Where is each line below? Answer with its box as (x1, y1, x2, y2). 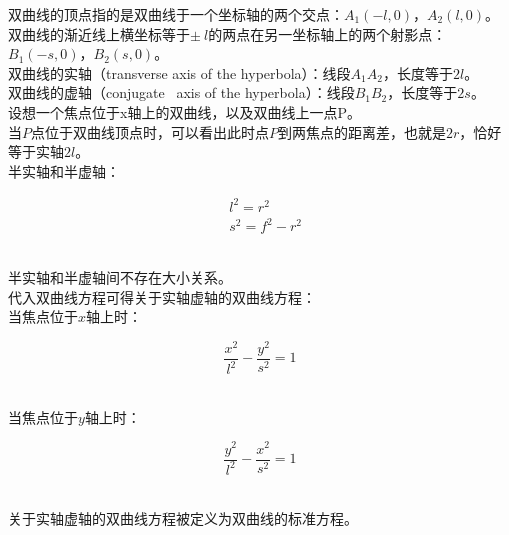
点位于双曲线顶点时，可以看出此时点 (31, 121, 269, 142)
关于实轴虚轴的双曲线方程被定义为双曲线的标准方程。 (8, 507, 358, 528)
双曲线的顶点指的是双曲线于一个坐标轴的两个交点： (8, 4, 344, 24)
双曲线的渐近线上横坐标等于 (8, 23, 190, 44)
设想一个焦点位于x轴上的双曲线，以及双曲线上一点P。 (8, 101, 361, 122)
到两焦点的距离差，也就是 (278, 121, 446, 142)
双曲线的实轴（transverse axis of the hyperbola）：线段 (8, 62, 351, 83)
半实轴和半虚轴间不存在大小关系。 (8, 267, 232, 287)
